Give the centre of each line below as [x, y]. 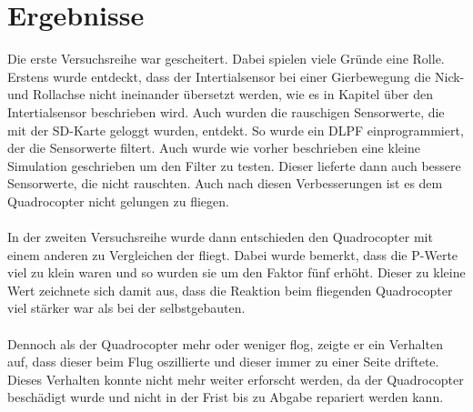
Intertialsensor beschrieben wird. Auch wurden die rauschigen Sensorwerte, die [226, 111]
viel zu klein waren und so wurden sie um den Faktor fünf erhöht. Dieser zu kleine [236, 272]
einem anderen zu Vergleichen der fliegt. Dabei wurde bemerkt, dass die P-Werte [233, 254]
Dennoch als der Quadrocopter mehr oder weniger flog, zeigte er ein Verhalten [225, 343]
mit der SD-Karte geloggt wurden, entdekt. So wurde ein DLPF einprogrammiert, [236, 130]
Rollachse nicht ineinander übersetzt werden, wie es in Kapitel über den [233, 94]
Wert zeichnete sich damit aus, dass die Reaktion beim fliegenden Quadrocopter [230, 290]
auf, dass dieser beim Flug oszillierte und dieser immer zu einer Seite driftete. [223, 362]
